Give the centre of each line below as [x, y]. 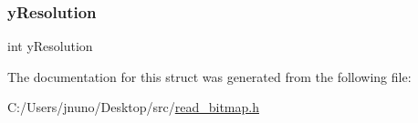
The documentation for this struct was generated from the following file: [209, 76]
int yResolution [50, 46]
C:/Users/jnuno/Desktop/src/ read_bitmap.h [133, 107]
